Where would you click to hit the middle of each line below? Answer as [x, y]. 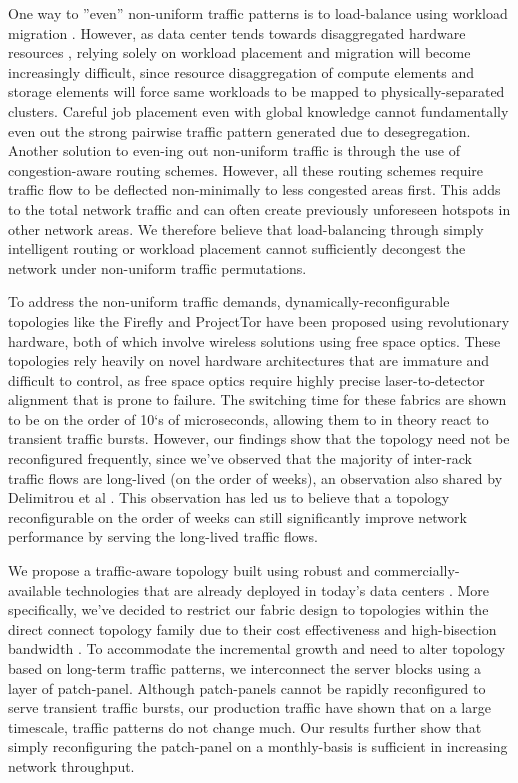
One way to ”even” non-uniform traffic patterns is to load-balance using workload [258, 13]
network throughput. [71, 765]
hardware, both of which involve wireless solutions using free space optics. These [254, 340]
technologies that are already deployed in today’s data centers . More [277, 589]
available [34, 589]
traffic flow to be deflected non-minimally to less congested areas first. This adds [254, 189]
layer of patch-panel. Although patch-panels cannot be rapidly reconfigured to [247, 687]
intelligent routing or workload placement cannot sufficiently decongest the [237, 248]
